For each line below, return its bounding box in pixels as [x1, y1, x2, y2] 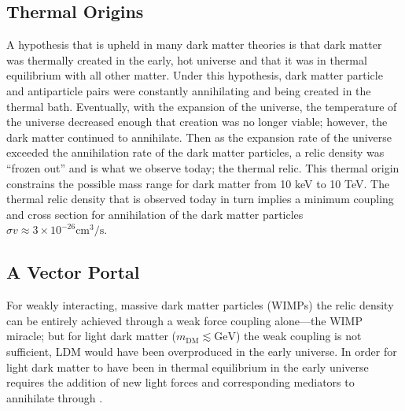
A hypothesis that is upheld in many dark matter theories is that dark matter [6, 36, 382, 53]
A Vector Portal [6, 260, 140, 284]
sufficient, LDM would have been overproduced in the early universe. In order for [6, 342, 397, 359]
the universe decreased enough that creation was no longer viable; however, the [6, 113, 388, 130]
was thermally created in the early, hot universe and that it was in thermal [6, 51, 367, 68]
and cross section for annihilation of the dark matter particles [6, 205, 304, 222]
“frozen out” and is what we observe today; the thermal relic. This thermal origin [6, 159, 399, 176]
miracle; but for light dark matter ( [6, 328, 177, 344]
